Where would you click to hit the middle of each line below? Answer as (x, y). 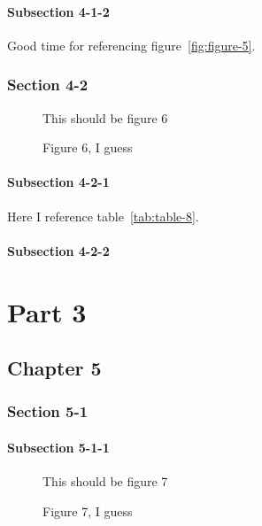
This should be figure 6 (105, 117)
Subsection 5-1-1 (58, 447)
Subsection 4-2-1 (58, 182)
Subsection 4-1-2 (58, 11)
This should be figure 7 (105, 481)
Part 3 (47, 311)
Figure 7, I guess (88, 511)
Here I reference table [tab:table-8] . (103, 216)
